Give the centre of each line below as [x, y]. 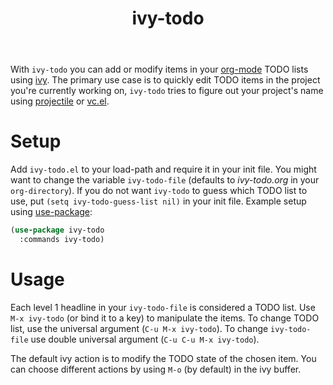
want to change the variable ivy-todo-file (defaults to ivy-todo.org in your [165, 180]
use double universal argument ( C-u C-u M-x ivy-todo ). [145, 339]
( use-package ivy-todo [57, 230]
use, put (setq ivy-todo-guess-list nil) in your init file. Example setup [158, 201]
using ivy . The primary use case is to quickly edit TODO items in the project [165, 80]
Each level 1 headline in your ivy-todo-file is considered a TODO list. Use [163, 307]
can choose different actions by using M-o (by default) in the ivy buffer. [156, 369]
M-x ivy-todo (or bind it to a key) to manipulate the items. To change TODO [165, 318]
